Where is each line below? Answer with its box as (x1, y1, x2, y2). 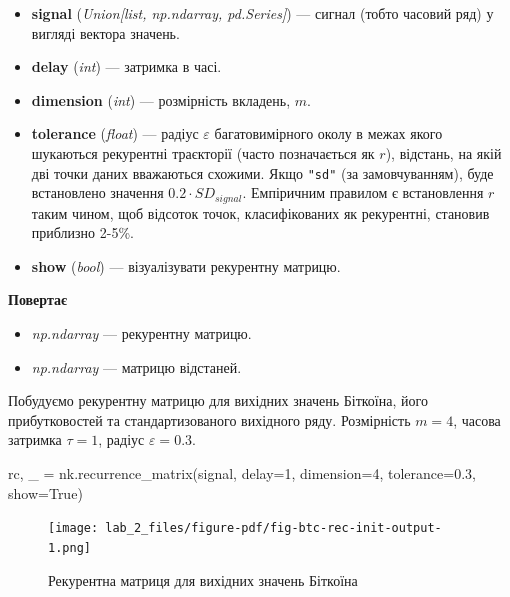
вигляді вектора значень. (31, 22, 180, 43)
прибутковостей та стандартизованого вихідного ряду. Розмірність (8, 409, 411, 430)
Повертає (8, 289, 68, 310)
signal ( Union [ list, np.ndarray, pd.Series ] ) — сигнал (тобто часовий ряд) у (31, 3, 494, 23)
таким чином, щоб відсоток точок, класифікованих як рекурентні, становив (31, 202, 490, 223)
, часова (453, 409, 501, 430)
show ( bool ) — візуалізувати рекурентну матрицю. (31, 255, 341, 276)
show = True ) (8, 482, 83, 503)
